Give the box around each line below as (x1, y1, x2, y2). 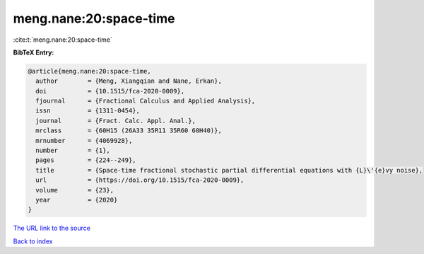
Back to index (13, 237, 53, 246)
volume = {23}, (35, 186, 114, 194)
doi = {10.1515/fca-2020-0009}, (35, 87, 185, 95)
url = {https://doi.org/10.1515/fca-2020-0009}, (35, 176, 245, 184)
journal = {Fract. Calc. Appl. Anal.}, (35, 117, 196, 125)
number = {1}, (35, 146, 111, 155)
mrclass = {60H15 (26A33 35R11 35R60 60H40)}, (35, 127, 222, 134)
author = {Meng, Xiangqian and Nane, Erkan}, (35, 77, 222, 85)
